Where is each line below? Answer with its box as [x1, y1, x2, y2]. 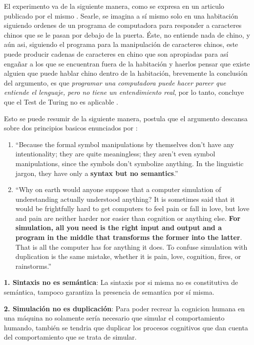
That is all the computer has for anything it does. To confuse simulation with [15, 241, 248, 252]
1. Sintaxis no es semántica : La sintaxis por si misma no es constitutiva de [4, 277, 238, 287]
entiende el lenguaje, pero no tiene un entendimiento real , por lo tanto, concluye [4, 87, 244, 97]
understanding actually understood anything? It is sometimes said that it [15, 194, 235, 204]
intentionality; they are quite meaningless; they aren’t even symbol [15, 149, 215, 159]
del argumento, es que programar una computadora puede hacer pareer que [4, 77, 226, 87]
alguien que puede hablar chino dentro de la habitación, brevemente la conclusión [4, 68, 248, 78]
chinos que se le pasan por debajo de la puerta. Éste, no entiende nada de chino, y [4, 29, 250, 40]
